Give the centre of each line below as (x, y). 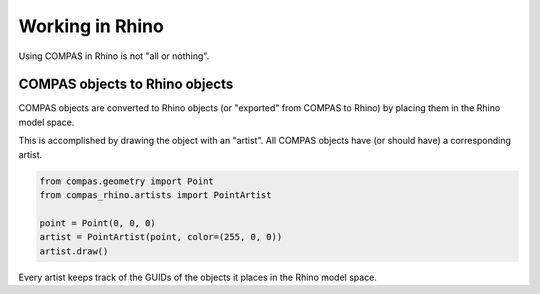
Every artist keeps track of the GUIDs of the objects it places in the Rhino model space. (197, 277)
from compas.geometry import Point (126, 181)
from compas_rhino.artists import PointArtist (155, 195)
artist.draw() (74, 251)
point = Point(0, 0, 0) (98, 223)
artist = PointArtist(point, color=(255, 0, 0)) (161, 237)
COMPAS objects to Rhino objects (126, 84)
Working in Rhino (91, 26)
